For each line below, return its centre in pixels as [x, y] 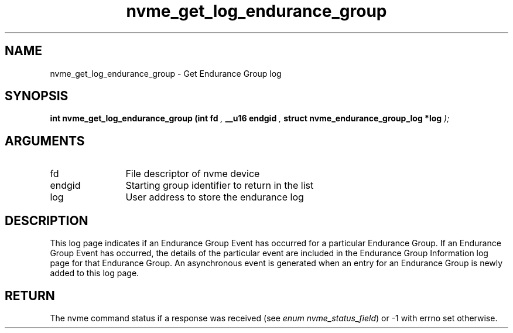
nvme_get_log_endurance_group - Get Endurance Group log [166, 73]
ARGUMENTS [45, 141]
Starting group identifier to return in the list [220, 186]
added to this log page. [95, 273]
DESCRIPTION [47, 220]
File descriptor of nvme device [193, 174]
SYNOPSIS [37, 96]
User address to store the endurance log [215, 197]
